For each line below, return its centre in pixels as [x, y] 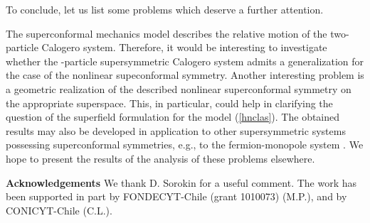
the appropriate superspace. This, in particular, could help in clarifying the [169, 103]
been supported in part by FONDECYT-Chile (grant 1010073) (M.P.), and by [176, 196]
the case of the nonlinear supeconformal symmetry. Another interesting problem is [185, 75]
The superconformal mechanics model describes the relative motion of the [166, 33]
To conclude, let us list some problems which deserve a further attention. [165, 9]
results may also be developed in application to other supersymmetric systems [176, 130]
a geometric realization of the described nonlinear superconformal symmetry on [179, 88]
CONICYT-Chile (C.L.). [59, 210]
